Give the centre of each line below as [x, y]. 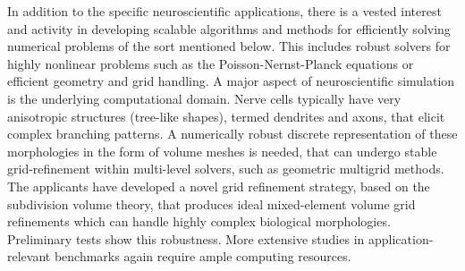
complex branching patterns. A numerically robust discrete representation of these [232, 134]
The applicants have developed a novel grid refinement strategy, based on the [219, 186]
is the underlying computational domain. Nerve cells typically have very [204, 98]
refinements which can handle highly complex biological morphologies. [199, 221]
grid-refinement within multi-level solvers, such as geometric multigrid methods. [226, 169]
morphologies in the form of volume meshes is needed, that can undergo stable [222, 151]
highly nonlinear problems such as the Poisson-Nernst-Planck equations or [211, 63]
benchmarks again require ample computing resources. [203, 256]
